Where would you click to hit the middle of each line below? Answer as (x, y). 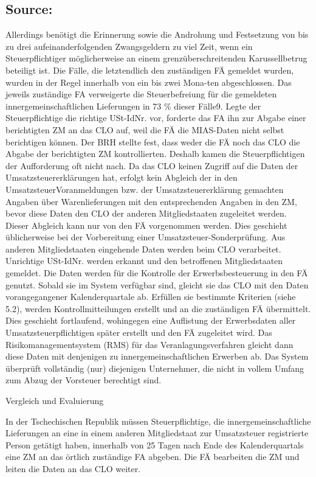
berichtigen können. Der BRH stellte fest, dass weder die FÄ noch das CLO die (153, 141)
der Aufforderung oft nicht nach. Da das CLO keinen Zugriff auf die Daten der (152, 165)
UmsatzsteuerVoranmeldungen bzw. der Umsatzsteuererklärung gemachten (145, 189)
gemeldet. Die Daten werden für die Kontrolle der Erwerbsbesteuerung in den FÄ (157, 273)
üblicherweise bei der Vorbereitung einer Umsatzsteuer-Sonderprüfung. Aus (146, 237)
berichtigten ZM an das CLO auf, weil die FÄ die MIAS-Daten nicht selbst (145, 129)
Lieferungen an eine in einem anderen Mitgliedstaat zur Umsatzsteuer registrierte (157, 433)
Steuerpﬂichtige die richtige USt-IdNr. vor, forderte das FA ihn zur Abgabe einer (156, 118)
